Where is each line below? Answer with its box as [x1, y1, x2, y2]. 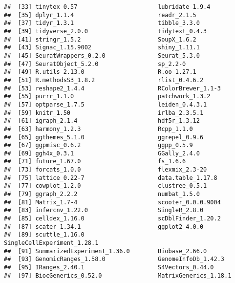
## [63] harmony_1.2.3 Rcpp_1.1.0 [4, 125, 193, 132]
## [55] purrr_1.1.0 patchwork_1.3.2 [4, 93, 211, 100]
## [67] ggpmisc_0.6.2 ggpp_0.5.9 [4, 142, 193, 149]
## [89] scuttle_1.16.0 [4, 231, 85, 239]
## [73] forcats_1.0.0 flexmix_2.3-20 [4, 166, 207, 174]
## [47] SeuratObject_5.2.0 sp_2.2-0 [4, 60, 186, 67]
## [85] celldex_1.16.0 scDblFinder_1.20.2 [4, 215, 221, 222]
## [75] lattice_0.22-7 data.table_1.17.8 [4, 174, 217, 181]
